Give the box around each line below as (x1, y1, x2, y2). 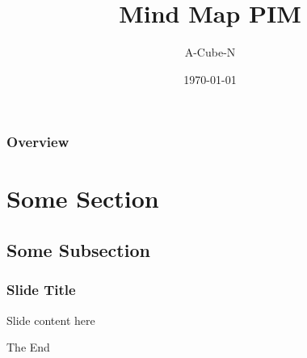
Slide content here (6, 311, 95, 328)
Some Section (6, 182, 159, 215)
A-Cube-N (184, 44, 236, 61)
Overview (6, 132, 69, 152)
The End (6, 339, 50, 356)
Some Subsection (6, 238, 150, 262)
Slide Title (6, 280, 76, 300)
